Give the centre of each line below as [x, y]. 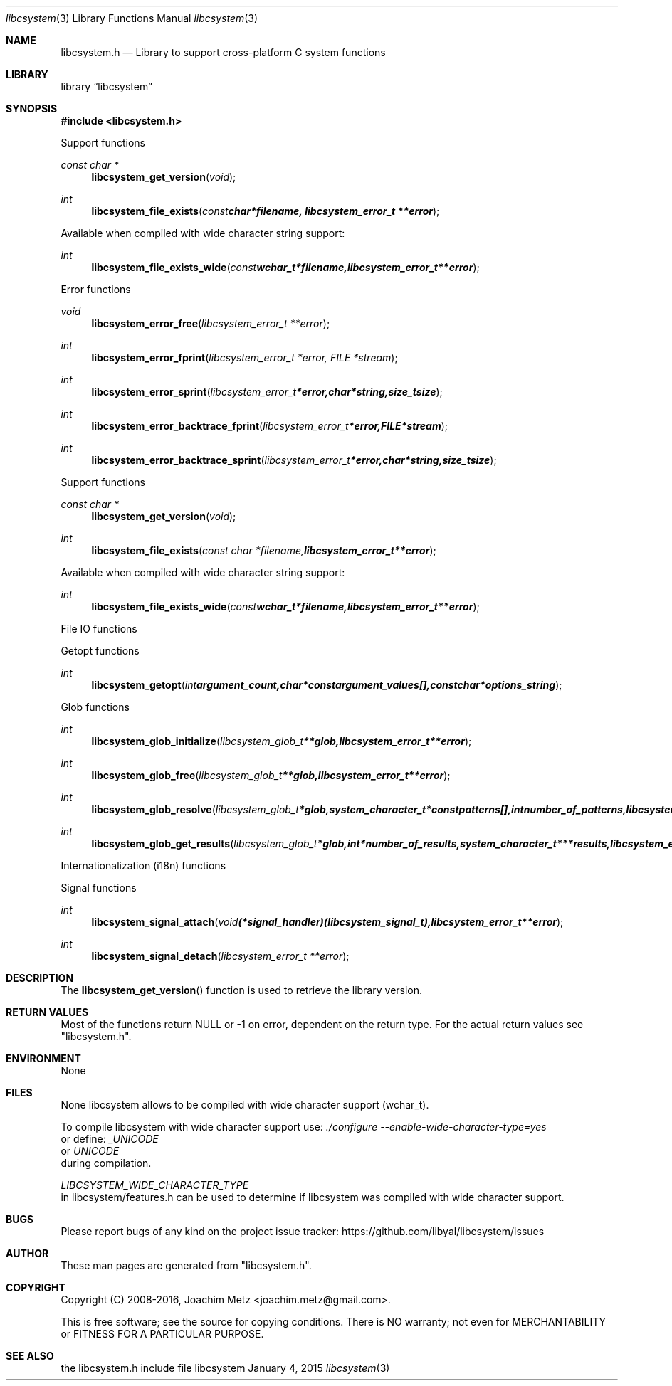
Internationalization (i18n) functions [143, 866]
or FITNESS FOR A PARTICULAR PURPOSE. [162, 1334]
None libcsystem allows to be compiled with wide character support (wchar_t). [245, 1105]
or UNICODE [90, 1151]
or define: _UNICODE [110, 1139]
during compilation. [106, 1163]
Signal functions [99, 888]
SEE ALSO [30, 1356]
